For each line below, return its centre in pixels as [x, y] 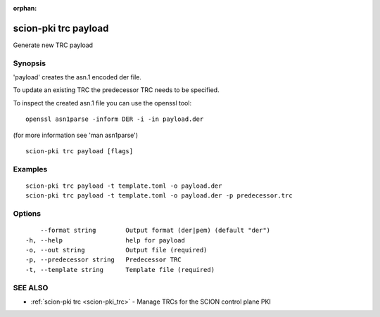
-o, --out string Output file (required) [116, 250]
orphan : [25, 8]
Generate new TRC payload [53, 45]
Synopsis [29, 63]
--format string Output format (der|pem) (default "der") [155, 231]
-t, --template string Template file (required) [120, 270]
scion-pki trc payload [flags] [80, 151]
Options [27, 214]
